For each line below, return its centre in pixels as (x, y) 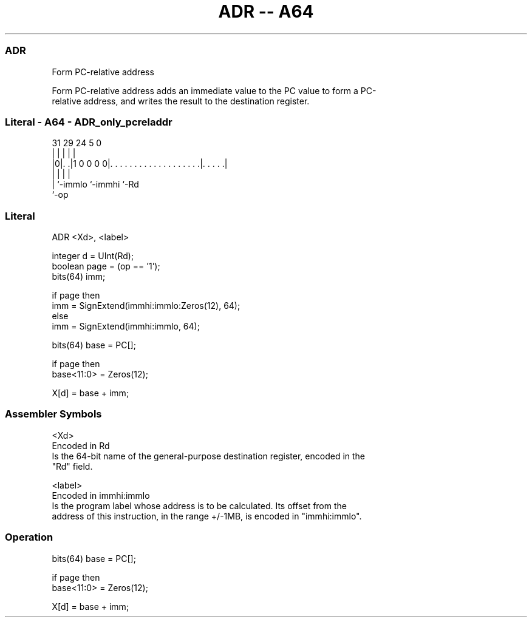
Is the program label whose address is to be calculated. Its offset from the (199, 505)
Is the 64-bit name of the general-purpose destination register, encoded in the (209, 456)
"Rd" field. (72, 466)
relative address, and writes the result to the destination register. (181, 101)
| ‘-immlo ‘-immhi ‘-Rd (95, 184)
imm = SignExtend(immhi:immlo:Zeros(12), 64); (146, 306)
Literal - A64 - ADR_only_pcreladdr (89, 122)
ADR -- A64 (266, 12)
